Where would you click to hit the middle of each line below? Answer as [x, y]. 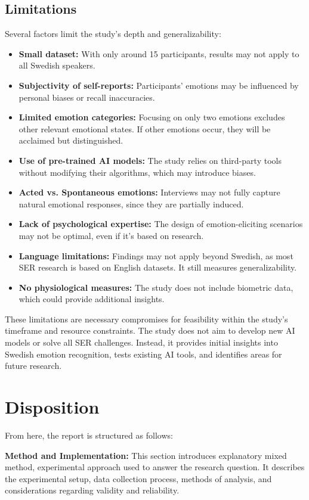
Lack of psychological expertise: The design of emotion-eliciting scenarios [161, 224]
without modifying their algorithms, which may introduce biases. [137, 172]
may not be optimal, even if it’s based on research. [111, 235]
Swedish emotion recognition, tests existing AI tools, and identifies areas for [143, 354]
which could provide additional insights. [92, 299]
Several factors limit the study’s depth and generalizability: [113, 34]
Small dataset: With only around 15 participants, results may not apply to [159, 53]
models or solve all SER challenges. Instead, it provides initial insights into [141, 342]
